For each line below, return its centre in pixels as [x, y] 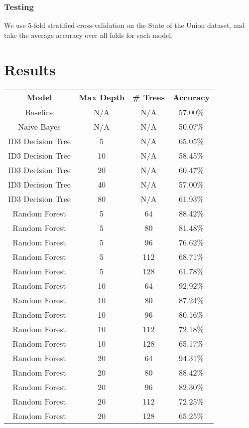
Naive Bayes [39, 126]
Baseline [39, 112]
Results [30, 69]
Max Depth [102, 97]
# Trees [149, 97]
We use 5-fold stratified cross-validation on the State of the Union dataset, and [124, 25]
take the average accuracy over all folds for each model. [88, 35]
